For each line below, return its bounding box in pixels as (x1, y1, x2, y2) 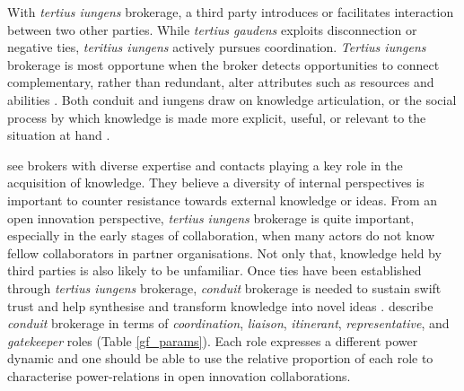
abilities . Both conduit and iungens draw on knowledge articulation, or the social (7, 90, 457, 109)
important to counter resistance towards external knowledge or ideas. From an (7, 190, 438, 209)
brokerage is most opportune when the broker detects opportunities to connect (7, 55, 440, 74)
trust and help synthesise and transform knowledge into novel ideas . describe (7, 296, 433, 315)
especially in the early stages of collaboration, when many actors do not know (7, 226, 435, 245)
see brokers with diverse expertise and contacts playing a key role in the (7, 155, 403, 174)
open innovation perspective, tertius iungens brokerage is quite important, (7, 208, 415, 227)
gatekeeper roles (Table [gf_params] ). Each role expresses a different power (7, 331, 418, 350)
